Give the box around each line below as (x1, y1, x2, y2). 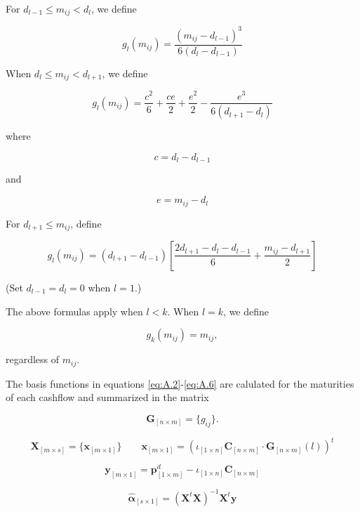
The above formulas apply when (6, 303, 143, 318)
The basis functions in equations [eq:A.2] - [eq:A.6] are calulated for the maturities (6, 376, 354, 390)
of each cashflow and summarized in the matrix (6, 390, 209, 405)
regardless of (6, 352, 60, 367)
